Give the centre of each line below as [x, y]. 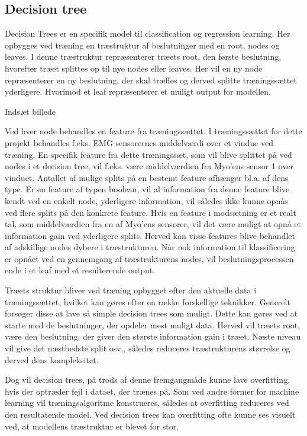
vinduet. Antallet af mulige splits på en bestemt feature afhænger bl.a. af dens [147, 177]
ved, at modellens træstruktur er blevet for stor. [92, 426]
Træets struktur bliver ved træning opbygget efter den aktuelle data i [131, 290]
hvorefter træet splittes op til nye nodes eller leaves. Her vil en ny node [134, 68]
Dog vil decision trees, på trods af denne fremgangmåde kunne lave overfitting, [148, 380]
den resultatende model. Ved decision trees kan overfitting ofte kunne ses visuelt [150, 414]
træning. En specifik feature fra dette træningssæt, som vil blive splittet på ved [148, 154]
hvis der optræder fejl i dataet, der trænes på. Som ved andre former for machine [152, 391]
